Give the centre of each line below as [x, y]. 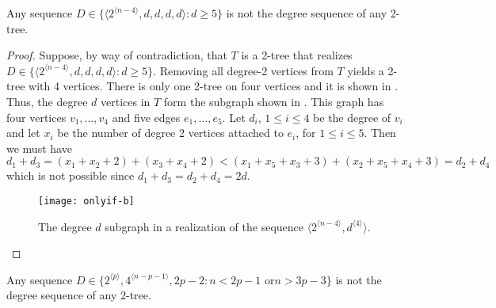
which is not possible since [71, 175]
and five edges [146, 117]
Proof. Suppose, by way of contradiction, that [117, 55]
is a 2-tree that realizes [297, 55]
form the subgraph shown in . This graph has [274, 101]
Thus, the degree [47, 101]
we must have [39, 148]
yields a [366, 70]
